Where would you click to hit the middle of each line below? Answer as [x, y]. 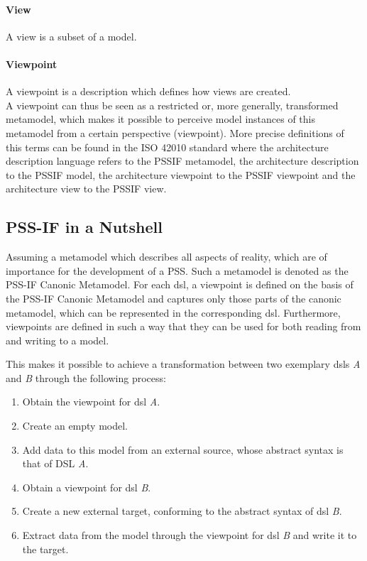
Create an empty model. [75, 426]
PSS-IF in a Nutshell [84, 227]
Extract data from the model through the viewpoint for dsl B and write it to [190, 535]
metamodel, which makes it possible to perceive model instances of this [161, 119]
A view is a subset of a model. [71, 36]
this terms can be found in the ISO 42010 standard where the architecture [167, 147]
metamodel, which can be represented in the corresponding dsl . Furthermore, [173, 312]
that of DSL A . [55, 463]
